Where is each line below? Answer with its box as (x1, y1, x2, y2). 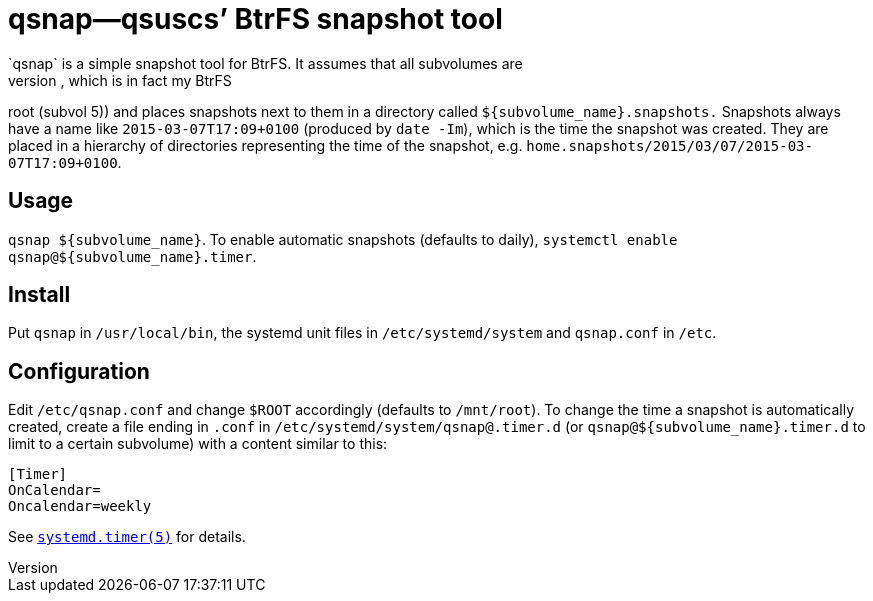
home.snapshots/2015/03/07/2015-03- (526, 137, 813, 154)
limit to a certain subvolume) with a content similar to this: (8, 435, 388, 453)
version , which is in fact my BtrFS (8, 71, 232, 89)
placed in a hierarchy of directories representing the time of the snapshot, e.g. (8, 136, 523, 154)
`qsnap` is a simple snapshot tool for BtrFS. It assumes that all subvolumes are (8, 54, 523, 72)
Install (8, 282, 71, 308)
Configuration (8, 358, 150, 384)
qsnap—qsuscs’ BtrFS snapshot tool (8, 2, 503, 36)
